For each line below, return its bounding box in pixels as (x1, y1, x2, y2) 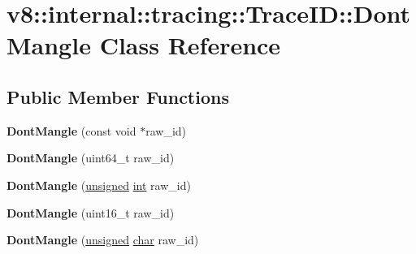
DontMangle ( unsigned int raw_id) (6, 176, 191, 193)
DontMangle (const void (6, 122, 136, 139)
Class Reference (99, 28, 281, 62)
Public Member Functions (6, 84, 229, 109)
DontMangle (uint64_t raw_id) (6, 149, 175, 166)
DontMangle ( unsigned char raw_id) (6, 231, 199, 248)
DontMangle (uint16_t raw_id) (6, 204, 175, 221)
